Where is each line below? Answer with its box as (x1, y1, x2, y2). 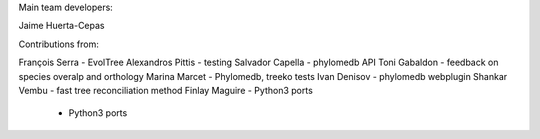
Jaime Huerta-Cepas (18, 20, 105, 32)
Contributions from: (18, 38, 99, 50)
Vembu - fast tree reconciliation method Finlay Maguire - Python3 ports (18, 84, 314, 96)
